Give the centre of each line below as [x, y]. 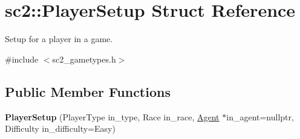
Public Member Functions [88, 91]
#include [22, 59]
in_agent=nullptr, [260, 116]
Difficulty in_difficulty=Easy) [60, 128]
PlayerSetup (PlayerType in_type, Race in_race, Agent [112, 116]
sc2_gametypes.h [84, 59]
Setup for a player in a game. [59, 39]
